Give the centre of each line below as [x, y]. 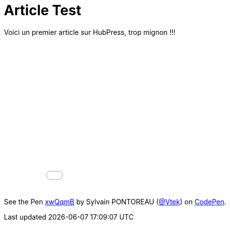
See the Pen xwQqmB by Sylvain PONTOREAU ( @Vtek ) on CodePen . [115, 201]
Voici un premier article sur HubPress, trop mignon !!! [90, 32]
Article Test [43, 10]
